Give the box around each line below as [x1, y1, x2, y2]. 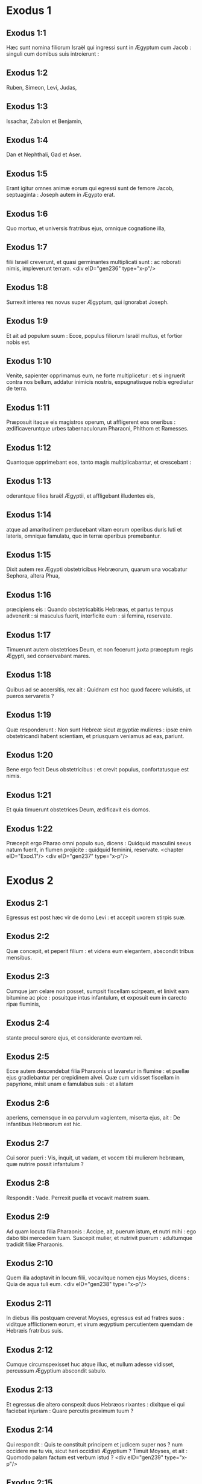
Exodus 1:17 [6, 630, 51, 640]
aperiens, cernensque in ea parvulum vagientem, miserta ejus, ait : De [6, 1114, 180, 1121]
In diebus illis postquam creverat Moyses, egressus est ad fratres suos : [6, 1314, 185, 1322]
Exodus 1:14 [6, 510, 52, 520]
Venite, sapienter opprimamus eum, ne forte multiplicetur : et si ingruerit [6, 372, 185, 379]
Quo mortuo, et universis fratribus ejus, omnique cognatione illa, [6, 225, 166, 232]
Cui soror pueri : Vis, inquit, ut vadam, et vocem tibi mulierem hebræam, [6, 1154, 185, 1161]
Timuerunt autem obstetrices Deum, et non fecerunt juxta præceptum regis [6, 646, 194, 653]
